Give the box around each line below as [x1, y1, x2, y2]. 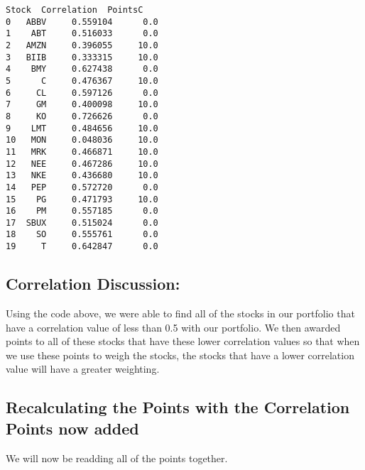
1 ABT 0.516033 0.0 [6, 28, 158, 39]
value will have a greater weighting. [6, 361, 160, 376]
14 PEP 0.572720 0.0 [6, 182, 158, 192]
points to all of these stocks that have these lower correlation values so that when [6, 334, 360, 349]
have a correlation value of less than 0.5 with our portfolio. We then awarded [6, 319, 341, 334]
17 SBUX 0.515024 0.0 [6, 217, 158, 228]
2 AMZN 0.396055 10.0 [6, 40, 158, 50]
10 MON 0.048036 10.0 [6, 135, 158, 146]
